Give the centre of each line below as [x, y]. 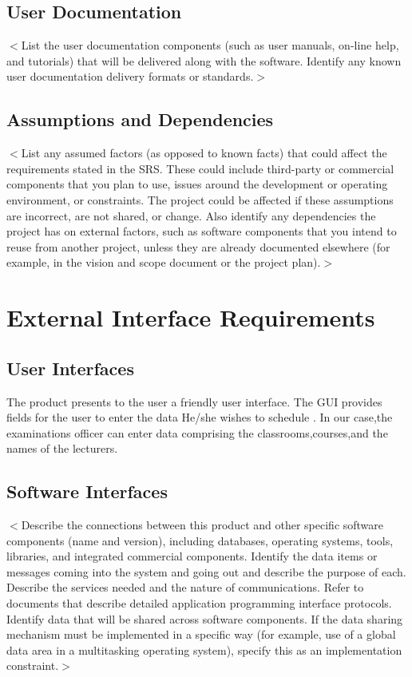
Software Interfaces [87, 491]
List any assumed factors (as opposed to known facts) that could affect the [204, 153]
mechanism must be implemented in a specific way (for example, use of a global [201, 634]
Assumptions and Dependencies [140, 119]
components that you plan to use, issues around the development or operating [197, 184]
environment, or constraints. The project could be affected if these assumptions [200, 199]
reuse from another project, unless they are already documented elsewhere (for [198, 246]
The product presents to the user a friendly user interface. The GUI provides [194, 401]
